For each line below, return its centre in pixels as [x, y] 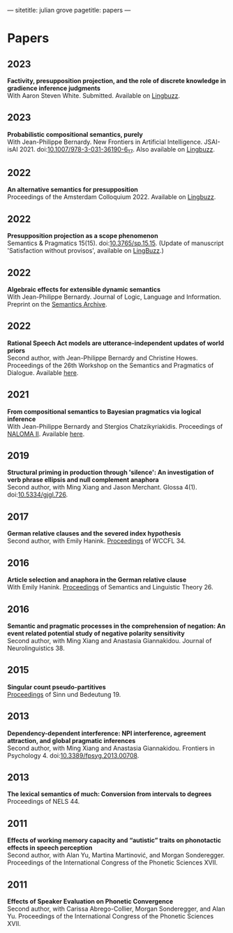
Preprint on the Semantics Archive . [57, 304]
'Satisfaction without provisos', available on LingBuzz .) [85, 251]
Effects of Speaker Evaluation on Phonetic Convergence [90, 901]
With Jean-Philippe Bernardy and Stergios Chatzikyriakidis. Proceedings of [115, 426]
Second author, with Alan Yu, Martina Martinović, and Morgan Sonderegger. [116, 855]
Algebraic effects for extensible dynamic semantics [84, 290]
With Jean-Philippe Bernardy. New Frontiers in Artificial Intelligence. [105, 142]
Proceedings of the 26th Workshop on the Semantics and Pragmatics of [111, 365]
